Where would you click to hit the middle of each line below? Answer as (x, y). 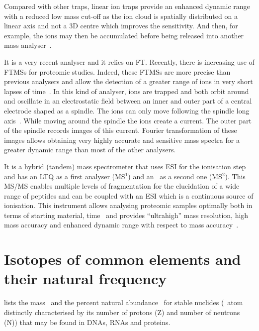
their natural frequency (86, 278)
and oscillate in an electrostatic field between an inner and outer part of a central (128, 101)
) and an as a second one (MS (175, 176)
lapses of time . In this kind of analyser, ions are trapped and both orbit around (127, 91)
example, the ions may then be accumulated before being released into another (124, 35)
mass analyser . (28, 45)
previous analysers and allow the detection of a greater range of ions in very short (129, 81)
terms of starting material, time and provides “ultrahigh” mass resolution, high (126, 215)
